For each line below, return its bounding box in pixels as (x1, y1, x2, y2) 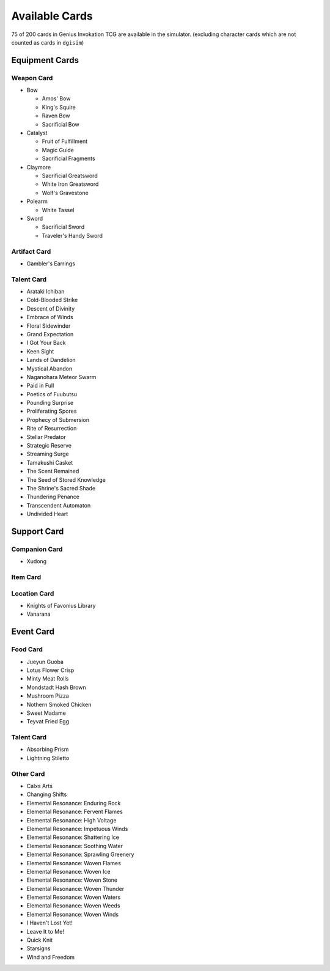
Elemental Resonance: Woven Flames (26, 859, 122, 866)
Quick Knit (26, 936, 53, 944)
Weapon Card (11, 73, 53, 82)
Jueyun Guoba (26, 658, 64, 665)
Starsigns (26, 945, 51, 952)
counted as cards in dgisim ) (11, 39, 84, 46)
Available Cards (11, 9, 93, 23)
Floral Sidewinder (26, 322, 71, 330)
